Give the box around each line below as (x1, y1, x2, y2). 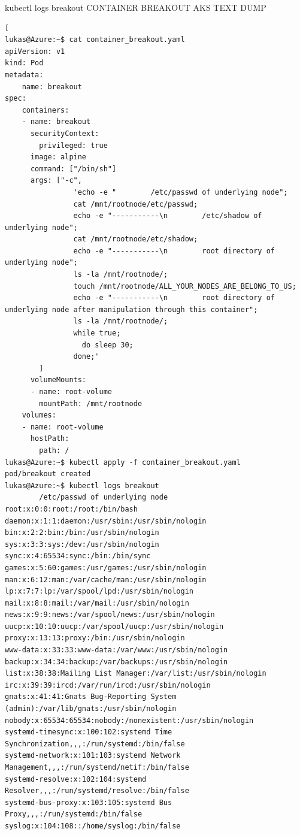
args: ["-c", (30, 176, 82, 185)
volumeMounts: (30, 376, 87, 385)
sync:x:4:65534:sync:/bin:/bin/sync (5, 552, 151, 561)
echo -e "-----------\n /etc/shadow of (73, 211, 262, 220)
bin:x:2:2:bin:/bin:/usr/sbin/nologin (5, 528, 159, 537)
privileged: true (39, 141, 108, 150)
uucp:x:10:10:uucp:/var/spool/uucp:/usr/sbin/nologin (5, 622, 224, 631)
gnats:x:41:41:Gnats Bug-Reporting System (5, 692, 177, 701)
